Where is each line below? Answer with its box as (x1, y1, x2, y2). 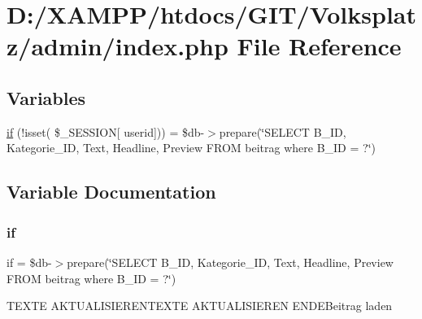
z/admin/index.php (7, 29, 228, 63)
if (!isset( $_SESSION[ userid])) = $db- (7, 123, 205, 140)
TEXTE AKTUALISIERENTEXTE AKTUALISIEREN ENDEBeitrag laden (7, 297, 393, 314)
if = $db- (7, 253, 52, 270)
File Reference (237, 29, 402, 63)
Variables (7, 85, 86, 110)
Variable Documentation (7, 179, 216, 204)
